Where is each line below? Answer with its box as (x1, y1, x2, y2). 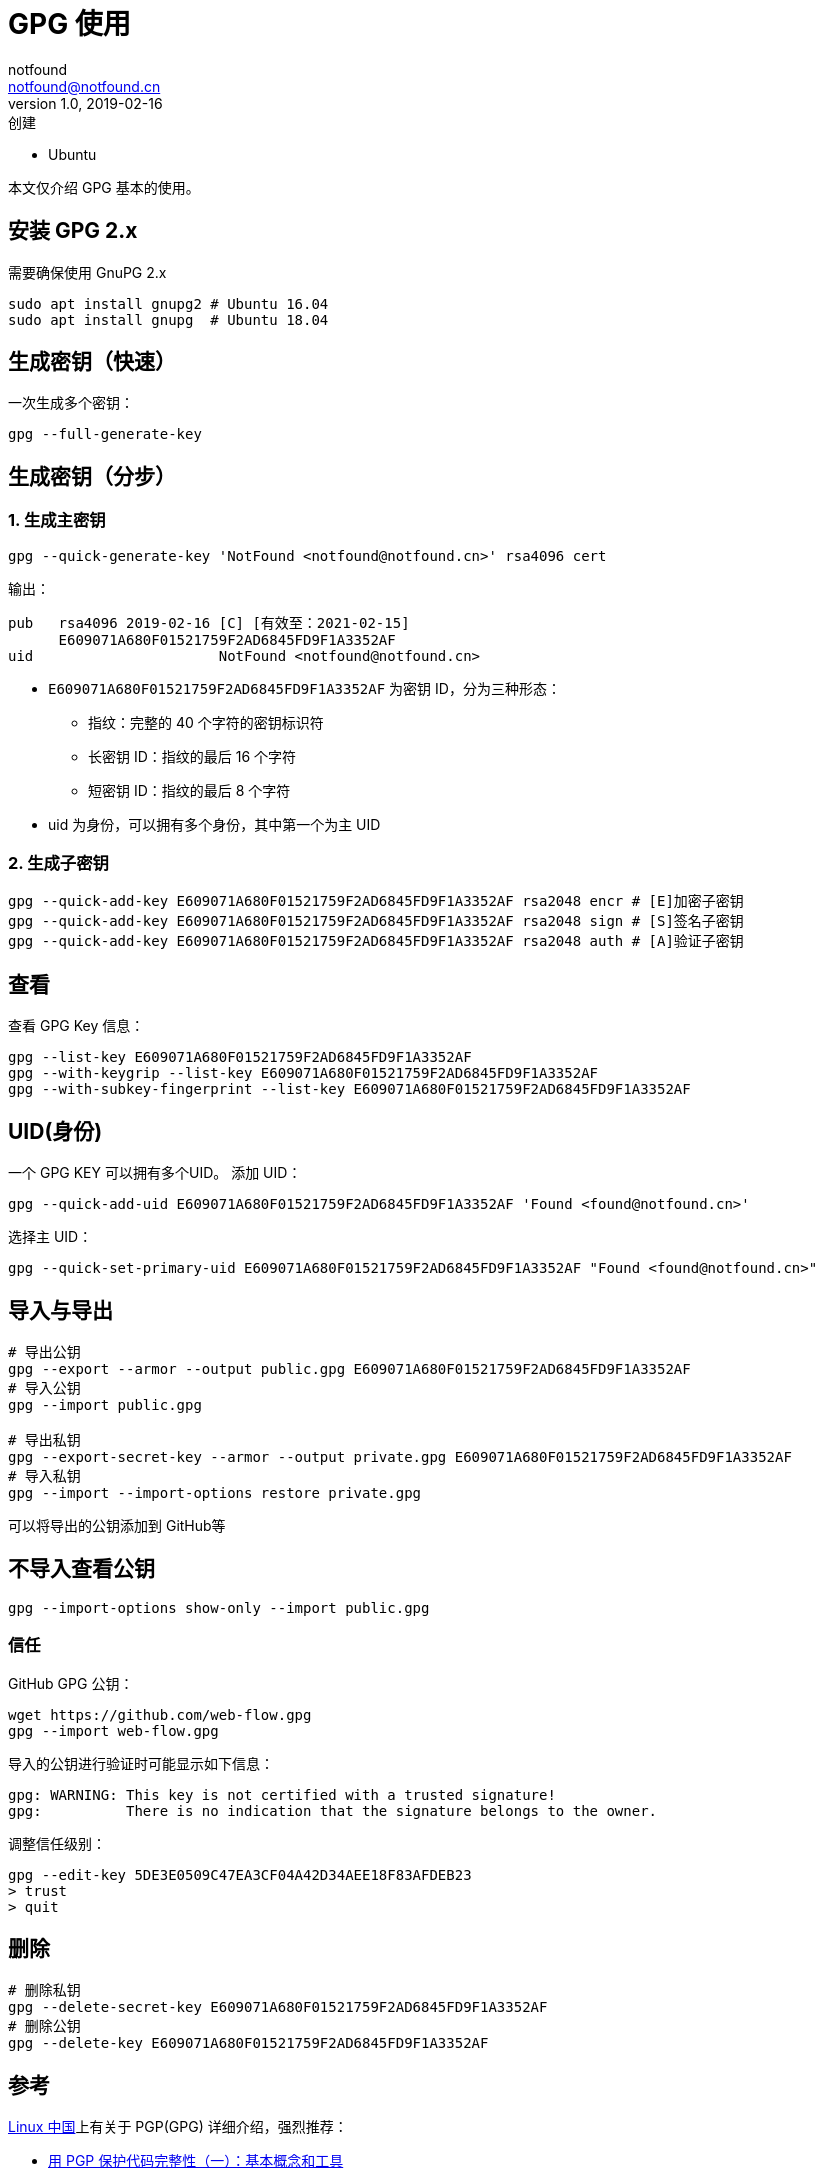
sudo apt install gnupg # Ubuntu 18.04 (8, 311, 329, 328)
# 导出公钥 (8, 1343, 81, 1360)
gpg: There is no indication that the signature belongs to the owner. (8, 1802, 658, 1819)
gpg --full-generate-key (8, 426, 202, 443)
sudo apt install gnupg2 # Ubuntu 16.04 (8, 295, 329, 312)
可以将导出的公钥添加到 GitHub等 (8, 1516, 226, 1534)
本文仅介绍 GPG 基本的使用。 (8, 178, 200, 196)
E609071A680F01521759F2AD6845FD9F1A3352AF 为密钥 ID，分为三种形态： (48, 679, 561, 697)
